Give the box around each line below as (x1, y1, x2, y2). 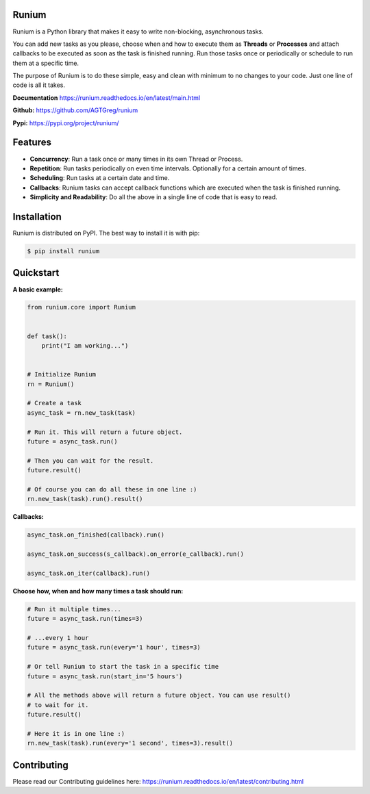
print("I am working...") (41, 342, 129, 350)
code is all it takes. (12, 81, 65, 89)
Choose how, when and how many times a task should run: (12, 587, 184, 595)
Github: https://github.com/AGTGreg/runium (12, 106, 138, 114)
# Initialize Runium (27, 370, 96, 379)
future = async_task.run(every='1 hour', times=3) (27, 643, 201, 652)
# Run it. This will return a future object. (27, 428, 183, 436)
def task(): (27, 332, 68, 340)
